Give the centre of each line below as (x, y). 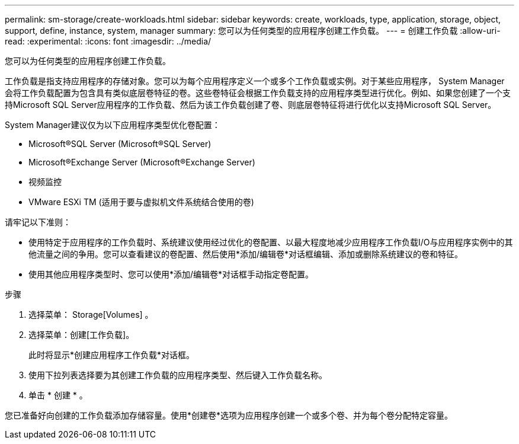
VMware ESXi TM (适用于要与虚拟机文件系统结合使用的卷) (141, 202)
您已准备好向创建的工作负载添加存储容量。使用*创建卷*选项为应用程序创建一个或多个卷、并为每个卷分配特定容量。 (229, 415)
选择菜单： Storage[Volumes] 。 (91, 314)
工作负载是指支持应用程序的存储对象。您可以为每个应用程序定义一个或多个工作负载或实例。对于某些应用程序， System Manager (255, 81)
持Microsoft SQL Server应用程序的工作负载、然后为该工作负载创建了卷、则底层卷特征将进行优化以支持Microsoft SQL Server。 (251, 105)
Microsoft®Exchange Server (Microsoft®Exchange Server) (142, 162)
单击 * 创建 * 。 (58, 395)
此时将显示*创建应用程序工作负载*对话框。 (112, 355)
